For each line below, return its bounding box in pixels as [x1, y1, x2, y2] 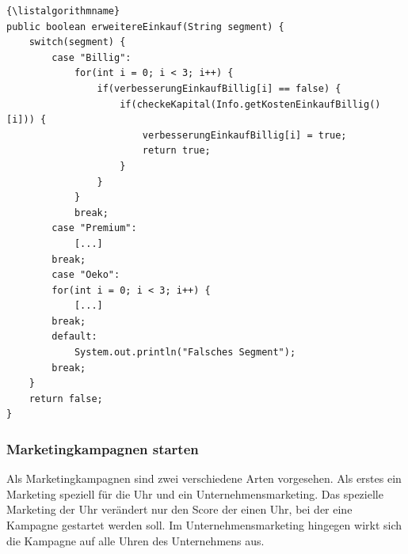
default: [51, 331, 97, 343]
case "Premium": [51, 222, 137, 234]
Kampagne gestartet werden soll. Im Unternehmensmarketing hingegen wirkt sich [6, 517, 402, 533]
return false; [29, 393, 103, 404]
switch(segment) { [29, 36, 126, 48]
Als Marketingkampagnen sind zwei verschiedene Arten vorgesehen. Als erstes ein [6, 470, 402, 487]
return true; [142, 145, 211, 157]
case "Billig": [51, 51, 132, 63]
